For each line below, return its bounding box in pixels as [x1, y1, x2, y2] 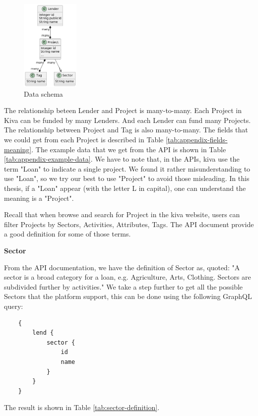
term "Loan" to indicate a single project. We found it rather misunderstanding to [4, 163, 251, 174]
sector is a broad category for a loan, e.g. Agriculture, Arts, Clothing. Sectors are [4, 272, 251, 282]
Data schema [24, 88, 63, 99]
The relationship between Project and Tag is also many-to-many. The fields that [4, 124, 248, 135]
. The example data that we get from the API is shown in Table [31, 144, 226, 154]
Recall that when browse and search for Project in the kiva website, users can [4, 209, 240, 220]
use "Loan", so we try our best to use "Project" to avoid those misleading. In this [4, 173, 250, 183]
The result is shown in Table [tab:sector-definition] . [4, 402, 160, 413]
